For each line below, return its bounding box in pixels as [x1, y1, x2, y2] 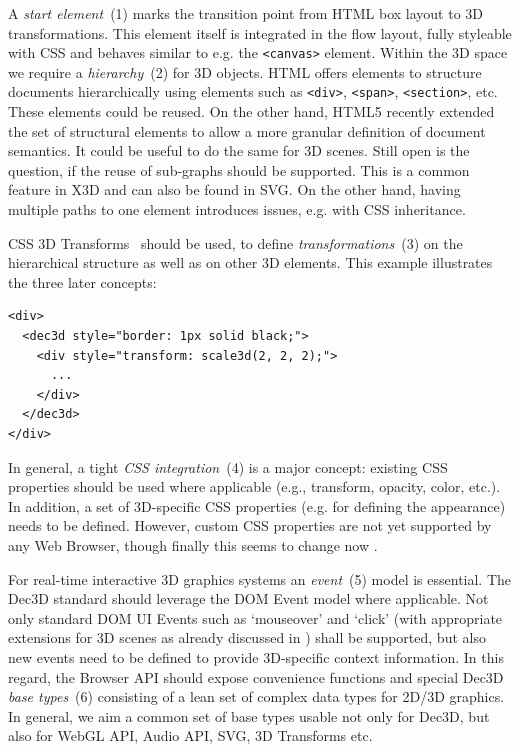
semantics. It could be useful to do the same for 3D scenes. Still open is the [8, 140, 470, 161]
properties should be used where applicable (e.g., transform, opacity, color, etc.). [8, 476, 501, 497]
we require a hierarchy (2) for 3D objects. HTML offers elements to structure [8, 61, 482, 82]
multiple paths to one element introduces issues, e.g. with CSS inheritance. [8, 199, 466, 220]
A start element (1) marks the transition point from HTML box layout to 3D [8, 3, 483, 23]
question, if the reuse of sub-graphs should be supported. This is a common [8, 159, 470, 180]
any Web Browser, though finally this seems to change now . [8, 534, 378, 555]
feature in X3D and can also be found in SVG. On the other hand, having [8, 179, 461, 200]
